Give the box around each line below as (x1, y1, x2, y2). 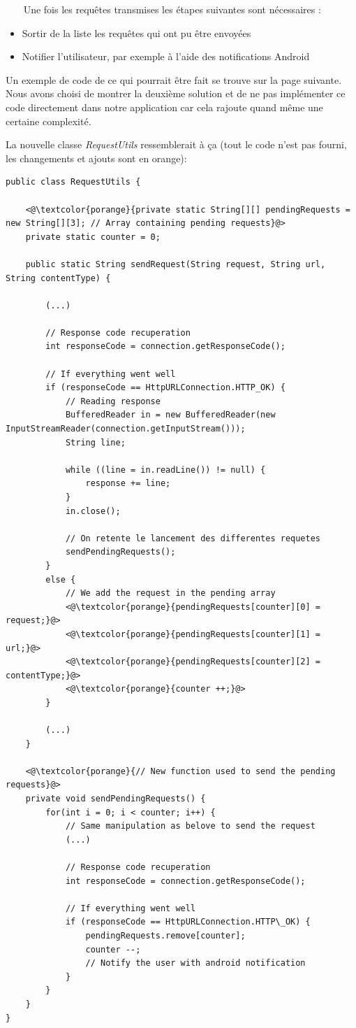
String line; (65, 437, 126, 448)
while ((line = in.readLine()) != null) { (65, 464, 266, 475)
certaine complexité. (6, 113, 91, 128)
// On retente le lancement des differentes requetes (65, 533, 321, 543)
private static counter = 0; (25, 231, 161, 242)
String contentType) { (6, 273, 111, 283)
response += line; (85, 478, 171, 489)
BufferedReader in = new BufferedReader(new (65, 410, 276, 420)
